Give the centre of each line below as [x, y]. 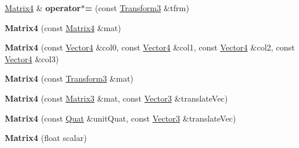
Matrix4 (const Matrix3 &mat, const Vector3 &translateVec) [116, 98]
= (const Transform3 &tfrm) [137, 8]
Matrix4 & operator [43, 8]
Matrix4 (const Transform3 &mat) [69, 78]
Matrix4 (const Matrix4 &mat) [63, 27]
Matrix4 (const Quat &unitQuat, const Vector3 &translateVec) [120, 118]
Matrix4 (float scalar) [46, 138]
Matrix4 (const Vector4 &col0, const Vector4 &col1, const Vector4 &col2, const [150, 47]
